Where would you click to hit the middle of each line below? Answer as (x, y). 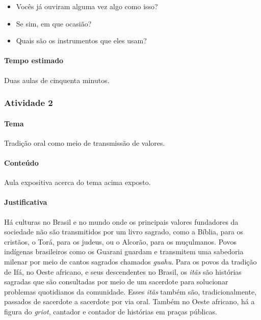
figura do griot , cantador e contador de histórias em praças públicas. (111, 311)
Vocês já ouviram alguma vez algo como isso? (87, 6)
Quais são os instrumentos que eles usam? (81, 41)
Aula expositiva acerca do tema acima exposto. (77, 182)
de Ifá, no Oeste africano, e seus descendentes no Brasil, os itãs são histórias (123, 271)
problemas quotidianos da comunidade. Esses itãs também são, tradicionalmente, (130, 291)
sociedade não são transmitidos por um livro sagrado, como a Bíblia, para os (124, 232)
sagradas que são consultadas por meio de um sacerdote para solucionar (116, 282)
